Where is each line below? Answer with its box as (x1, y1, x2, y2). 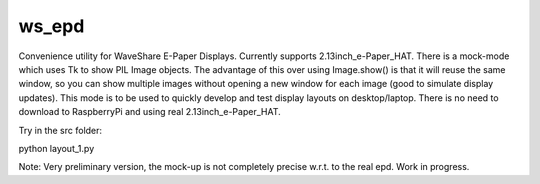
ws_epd (18, 15, 85, 37)
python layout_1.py (18, 142, 95, 154)
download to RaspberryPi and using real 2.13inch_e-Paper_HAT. (18, 106, 281, 118)
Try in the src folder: (18, 124, 103, 136)
